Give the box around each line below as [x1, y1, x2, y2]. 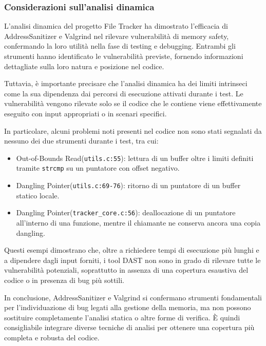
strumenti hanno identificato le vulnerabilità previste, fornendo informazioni [4, 51, 243, 61]
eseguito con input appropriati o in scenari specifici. [4, 108, 167, 118]
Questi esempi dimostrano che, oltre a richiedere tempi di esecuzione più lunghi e [4, 245, 259, 255]
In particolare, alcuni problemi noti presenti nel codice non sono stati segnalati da [4, 125, 262, 136]
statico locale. [16, 190, 60, 200]
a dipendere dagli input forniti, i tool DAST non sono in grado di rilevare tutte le [4, 254, 261, 265]
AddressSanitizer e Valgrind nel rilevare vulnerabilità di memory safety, [4, 30, 229, 41]
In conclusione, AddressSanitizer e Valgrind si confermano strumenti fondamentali [4, 292, 262, 302]
